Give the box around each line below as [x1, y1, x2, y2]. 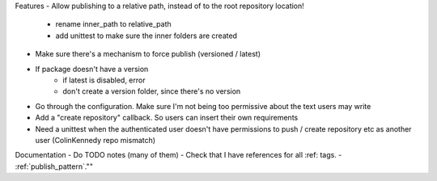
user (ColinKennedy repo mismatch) [35, 135, 156, 145]
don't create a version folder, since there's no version [62, 86, 241, 96]
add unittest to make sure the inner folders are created [55, 31, 238, 40]
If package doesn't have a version [35, 64, 149, 74]
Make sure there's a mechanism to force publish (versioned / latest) [35, 49, 261, 59]
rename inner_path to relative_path [55, 19, 172, 29]
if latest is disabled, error [62, 75, 146, 85]
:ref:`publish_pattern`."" [15, 162, 93, 171]
